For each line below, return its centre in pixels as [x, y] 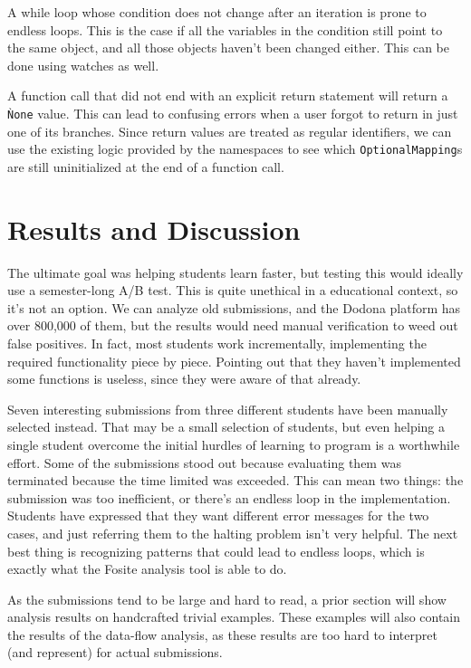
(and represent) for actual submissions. [115, 652]
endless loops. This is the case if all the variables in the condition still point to [225, 29]
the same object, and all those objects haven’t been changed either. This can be [228, 48]
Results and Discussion [154, 229]
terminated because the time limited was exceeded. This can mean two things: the [235, 480]
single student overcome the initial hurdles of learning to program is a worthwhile [234, 444]
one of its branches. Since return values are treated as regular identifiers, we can [230, 131]
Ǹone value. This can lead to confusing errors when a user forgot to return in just [233, 113]
